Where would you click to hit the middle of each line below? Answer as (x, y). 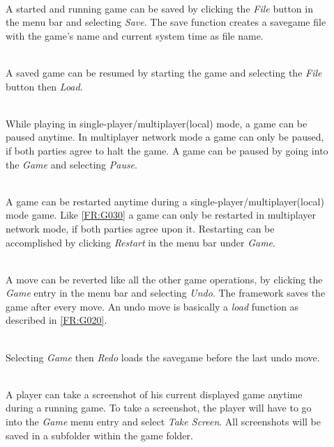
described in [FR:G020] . (56, 320)
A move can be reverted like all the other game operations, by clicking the (164, 279)
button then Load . (44, 86)
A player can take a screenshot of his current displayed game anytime (154, 394)
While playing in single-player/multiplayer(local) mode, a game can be (157, 123)
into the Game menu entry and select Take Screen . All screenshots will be (163, 422)
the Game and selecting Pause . (71, 164)
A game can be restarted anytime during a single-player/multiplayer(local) (165, 201)
